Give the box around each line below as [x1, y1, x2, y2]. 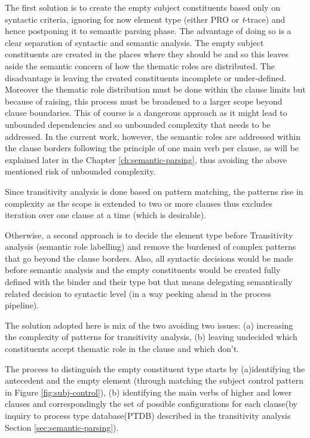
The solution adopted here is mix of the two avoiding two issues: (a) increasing [5, 318, 293, 331]
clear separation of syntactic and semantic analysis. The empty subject [5, 36, 264, 48]
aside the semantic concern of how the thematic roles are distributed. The [5, 59, 275, 72]
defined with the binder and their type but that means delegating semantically [5, 275, 293, 288]
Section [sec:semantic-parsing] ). [5, 421, 119, 433]
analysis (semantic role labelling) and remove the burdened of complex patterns [5, 240, 296, 253]
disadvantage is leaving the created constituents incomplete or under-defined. [5, 71, 287, 84]
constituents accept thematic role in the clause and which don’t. [5, 342, 240, 355]
